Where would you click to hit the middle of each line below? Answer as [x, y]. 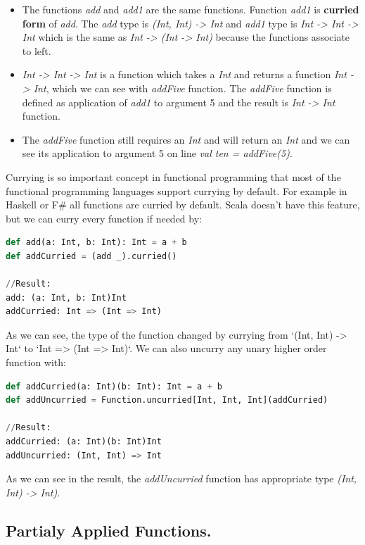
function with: [36, 362]
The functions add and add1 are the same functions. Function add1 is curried [191, 9]
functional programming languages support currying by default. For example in [177, 190]
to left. [37, 50]
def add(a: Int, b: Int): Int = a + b [96, 243]
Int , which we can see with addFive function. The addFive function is [182, 88]
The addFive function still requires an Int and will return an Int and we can [186, 139]
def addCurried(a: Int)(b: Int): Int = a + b [114, 386]
